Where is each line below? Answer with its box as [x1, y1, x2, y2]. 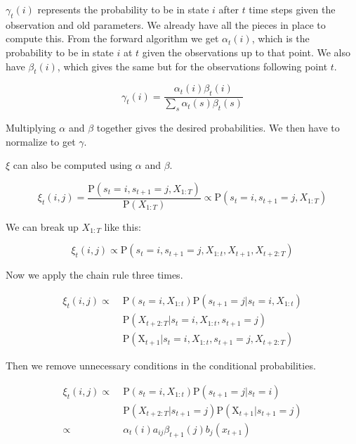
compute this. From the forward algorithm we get [6, 31, 219, 46]
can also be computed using [13, 158, 133, 172]
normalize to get [6, 134, 76, 148]
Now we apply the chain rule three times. [6, 267, 183, 282]
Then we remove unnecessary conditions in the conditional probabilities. [6, 358, 316, 373]
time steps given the [249, 2, 336, 16]
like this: [104, 219, 141, 234]
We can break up [6, 219, 79, 234]
